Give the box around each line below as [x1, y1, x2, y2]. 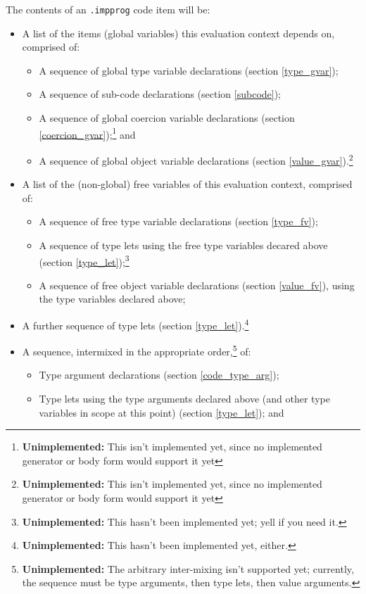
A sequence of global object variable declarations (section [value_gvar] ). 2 [39, 151, 353, 168]
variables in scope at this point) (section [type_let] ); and [39, 405, 284, 419]
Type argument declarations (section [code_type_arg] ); [39, 367, 279, 382]
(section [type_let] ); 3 [39, 252, 130, 269]
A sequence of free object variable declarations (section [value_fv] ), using [39, 277, 355, 292]
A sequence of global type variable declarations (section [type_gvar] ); [39, 63, 339, 77]
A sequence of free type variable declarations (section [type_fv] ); [39, 214, 318, 229]
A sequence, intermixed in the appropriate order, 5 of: [22, 342, 251, 358]
